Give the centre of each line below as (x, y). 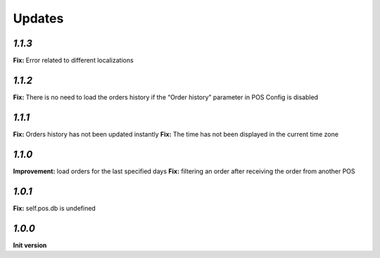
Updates (38, 18)
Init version (30, 245)
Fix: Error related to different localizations (73, 61)
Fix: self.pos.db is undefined (55, 208)
